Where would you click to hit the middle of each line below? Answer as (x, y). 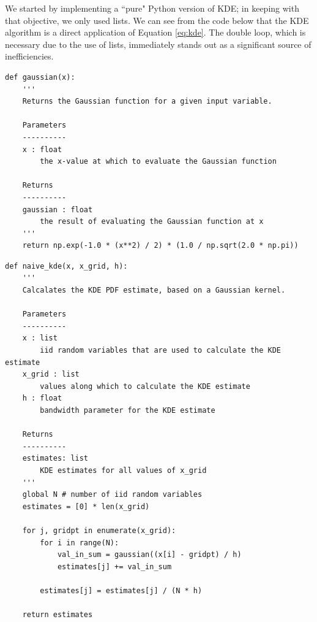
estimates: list (55, 459)
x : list (40, 338)
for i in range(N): (80, 543)
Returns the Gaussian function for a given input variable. (147, 102)
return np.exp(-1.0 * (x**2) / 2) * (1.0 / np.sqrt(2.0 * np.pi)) (160, 246)
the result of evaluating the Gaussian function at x (152, 222)
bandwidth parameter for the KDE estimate (128, 410)
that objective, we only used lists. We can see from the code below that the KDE (157, 20)
